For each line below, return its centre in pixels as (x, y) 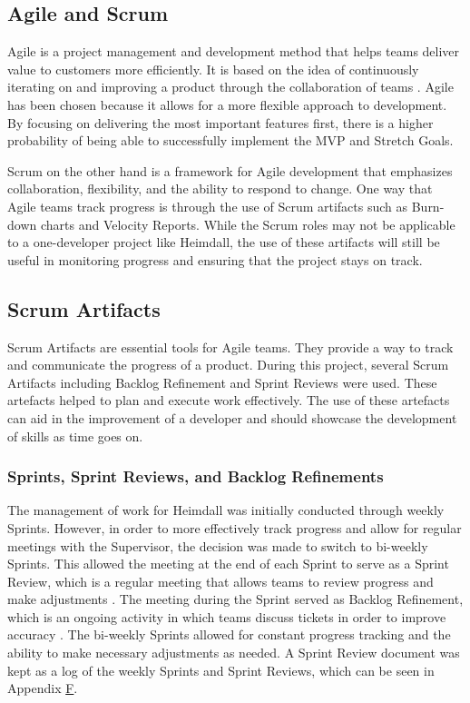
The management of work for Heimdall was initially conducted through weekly (226, 510)
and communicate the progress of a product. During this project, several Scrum (228, 365)
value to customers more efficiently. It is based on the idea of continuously (213, 69)
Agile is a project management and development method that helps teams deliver (234, 51)
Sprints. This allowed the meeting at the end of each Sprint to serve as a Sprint (228, 564)
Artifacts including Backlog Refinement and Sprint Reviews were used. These (222, 382)
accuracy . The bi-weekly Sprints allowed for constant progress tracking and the (229, 634)
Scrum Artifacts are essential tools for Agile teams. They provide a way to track (230, 347)
